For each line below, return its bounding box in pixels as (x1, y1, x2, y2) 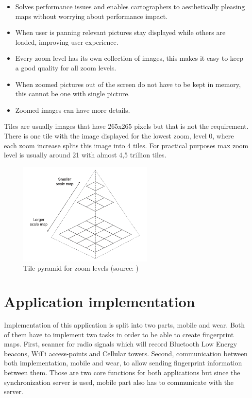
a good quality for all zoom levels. (15, 62, 117, 72)
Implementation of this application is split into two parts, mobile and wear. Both (4, 320, 245, 330)
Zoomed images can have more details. (15, 104, 130, 115)
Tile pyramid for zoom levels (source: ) (23, 263, 139, 273)
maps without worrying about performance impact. (15, 11, 168, 21)
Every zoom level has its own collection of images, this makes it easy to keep (15, 53, 244, 63)
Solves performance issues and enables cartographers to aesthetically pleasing (15, 1, 245, 11)
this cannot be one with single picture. (15, 88, 130, 99)
